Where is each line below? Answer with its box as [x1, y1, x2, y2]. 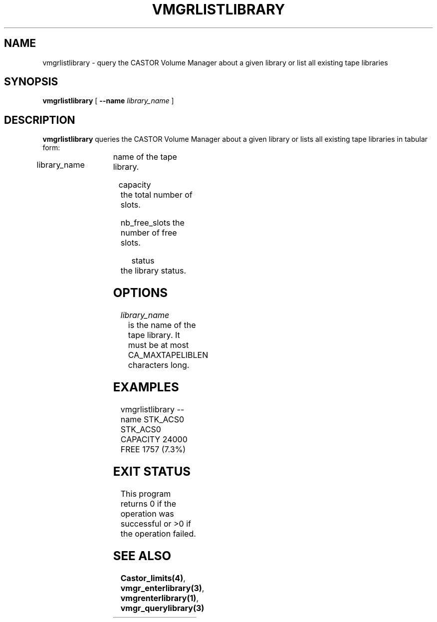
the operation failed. [120, 528, 196, 539]
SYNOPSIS [4, 75, 58, 88]
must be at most [128, 340, 189, 350]
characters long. [128, 360, 190, 370]
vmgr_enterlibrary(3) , [120, 583, 205, 593]
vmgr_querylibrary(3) [120, 603, 205, 613]
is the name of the [128, 320, 196, 330]
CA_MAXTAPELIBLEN [128, 350, 209, 360]
